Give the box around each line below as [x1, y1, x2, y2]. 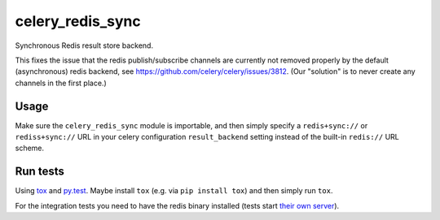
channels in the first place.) [15, 78, 107, 88]
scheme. [15, 143, 45, 153]
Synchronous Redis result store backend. [15, 41, 154, 50]
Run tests [15, 165, 64, 179]
